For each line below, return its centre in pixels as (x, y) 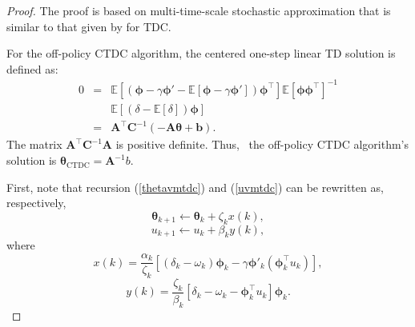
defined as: (32, 68)
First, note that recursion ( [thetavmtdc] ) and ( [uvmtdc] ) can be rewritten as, (195, 187)
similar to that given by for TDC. (89, 26)
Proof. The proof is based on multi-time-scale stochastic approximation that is (199, 10)
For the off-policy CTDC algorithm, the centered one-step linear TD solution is (201, 53)
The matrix (34, 144)
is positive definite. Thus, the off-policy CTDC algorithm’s (262, 144)
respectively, (36, 203)
